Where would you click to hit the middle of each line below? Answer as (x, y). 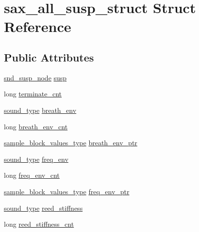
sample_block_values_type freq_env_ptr (67, 191)
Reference (38, 26)
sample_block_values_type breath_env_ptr (71, 143)
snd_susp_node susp (35, 77)
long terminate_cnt (33, 94)
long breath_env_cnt (36, 126)
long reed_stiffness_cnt (39, 224)
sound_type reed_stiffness (43, 208)
